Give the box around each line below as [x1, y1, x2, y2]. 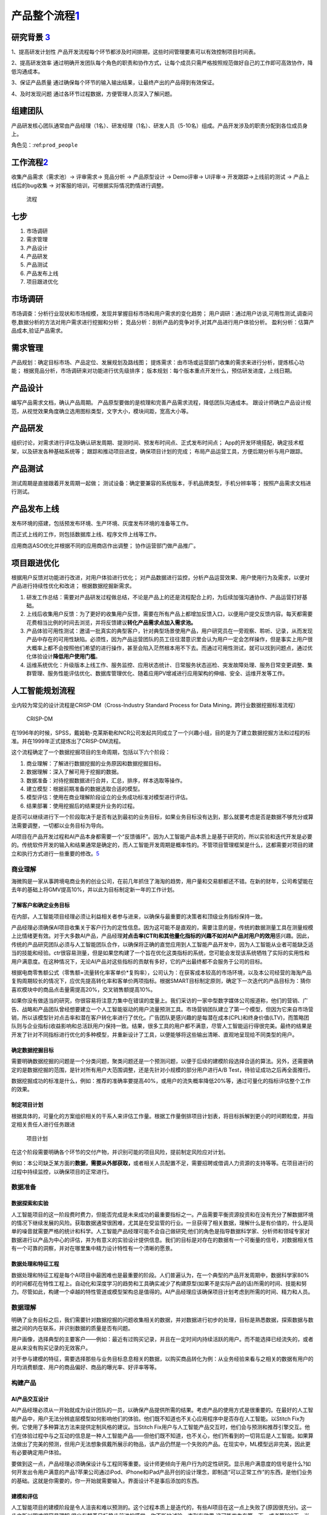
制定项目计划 [11, 1101, 44, 1108]
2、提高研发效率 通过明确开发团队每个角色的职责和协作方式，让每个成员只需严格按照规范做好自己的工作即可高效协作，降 [11, 59, 313, 67]
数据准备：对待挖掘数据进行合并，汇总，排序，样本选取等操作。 [26, 776, 186, 784]
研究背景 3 [11, 32, 51, 42]
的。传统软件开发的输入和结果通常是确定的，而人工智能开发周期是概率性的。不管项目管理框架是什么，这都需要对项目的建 [11, 841, 314, 848]
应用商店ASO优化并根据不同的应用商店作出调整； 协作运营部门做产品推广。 [11, 542, 199, 549]
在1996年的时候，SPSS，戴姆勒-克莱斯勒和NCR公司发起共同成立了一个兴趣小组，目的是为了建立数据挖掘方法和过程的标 [11, 729, 311, 736]
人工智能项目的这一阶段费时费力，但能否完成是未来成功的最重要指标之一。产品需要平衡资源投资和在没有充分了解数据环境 [11, 1211, 314, 1218]
